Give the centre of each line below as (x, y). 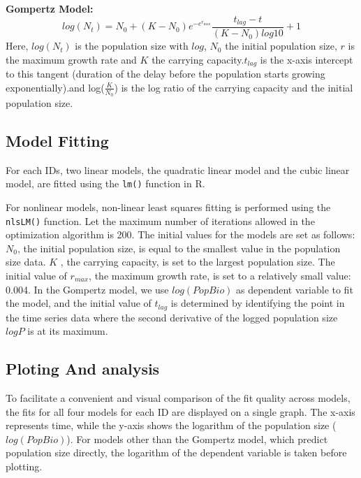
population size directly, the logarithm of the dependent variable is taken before (176, 452)
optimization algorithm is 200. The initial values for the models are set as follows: (180, 234)
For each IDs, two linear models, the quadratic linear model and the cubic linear (178, 169)
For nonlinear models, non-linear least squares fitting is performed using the (168, 207)
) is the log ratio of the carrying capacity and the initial (234, 87)
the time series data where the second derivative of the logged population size (172, 317)
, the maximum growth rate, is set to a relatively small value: (220, 276)
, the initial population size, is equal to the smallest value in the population (179, 248)
